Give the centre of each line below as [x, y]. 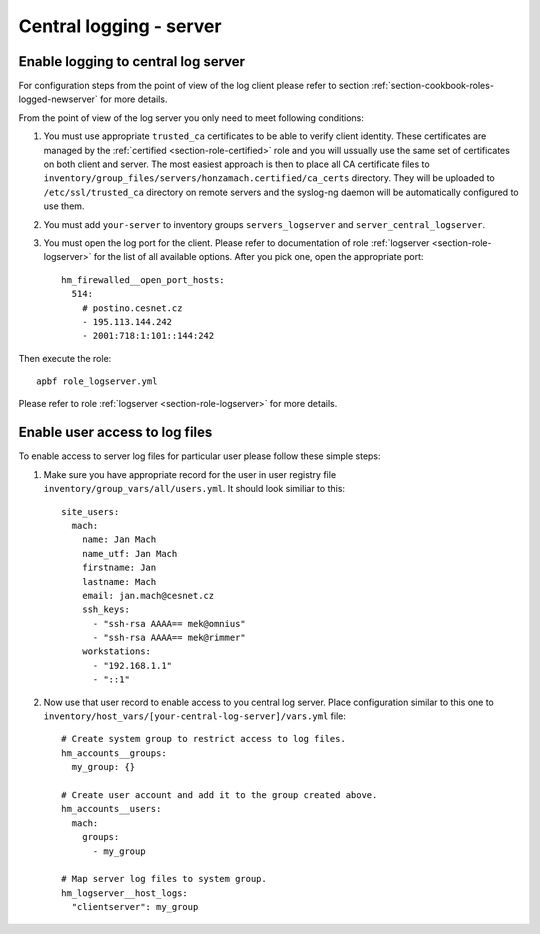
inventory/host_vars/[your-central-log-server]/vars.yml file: [195, 716]
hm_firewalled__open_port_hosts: [143, 279]
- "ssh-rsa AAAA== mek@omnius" [169, 623]
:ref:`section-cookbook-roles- [433, 86]
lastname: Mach [119, 581]
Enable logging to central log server [131, 61]
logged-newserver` [58, 99]
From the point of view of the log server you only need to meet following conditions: [191, 117]
